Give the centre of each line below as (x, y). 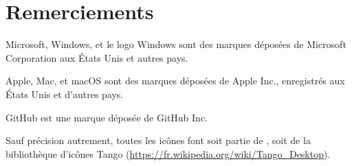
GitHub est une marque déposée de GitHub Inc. (107, 117)
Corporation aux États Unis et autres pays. (97, 57)
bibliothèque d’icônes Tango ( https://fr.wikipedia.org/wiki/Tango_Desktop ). (168, 153)
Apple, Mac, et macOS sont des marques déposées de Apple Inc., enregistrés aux (175, 81)
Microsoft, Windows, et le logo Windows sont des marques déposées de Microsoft (176, 44)
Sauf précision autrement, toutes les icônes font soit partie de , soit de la (158, 140)
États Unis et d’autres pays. (65, 94)
